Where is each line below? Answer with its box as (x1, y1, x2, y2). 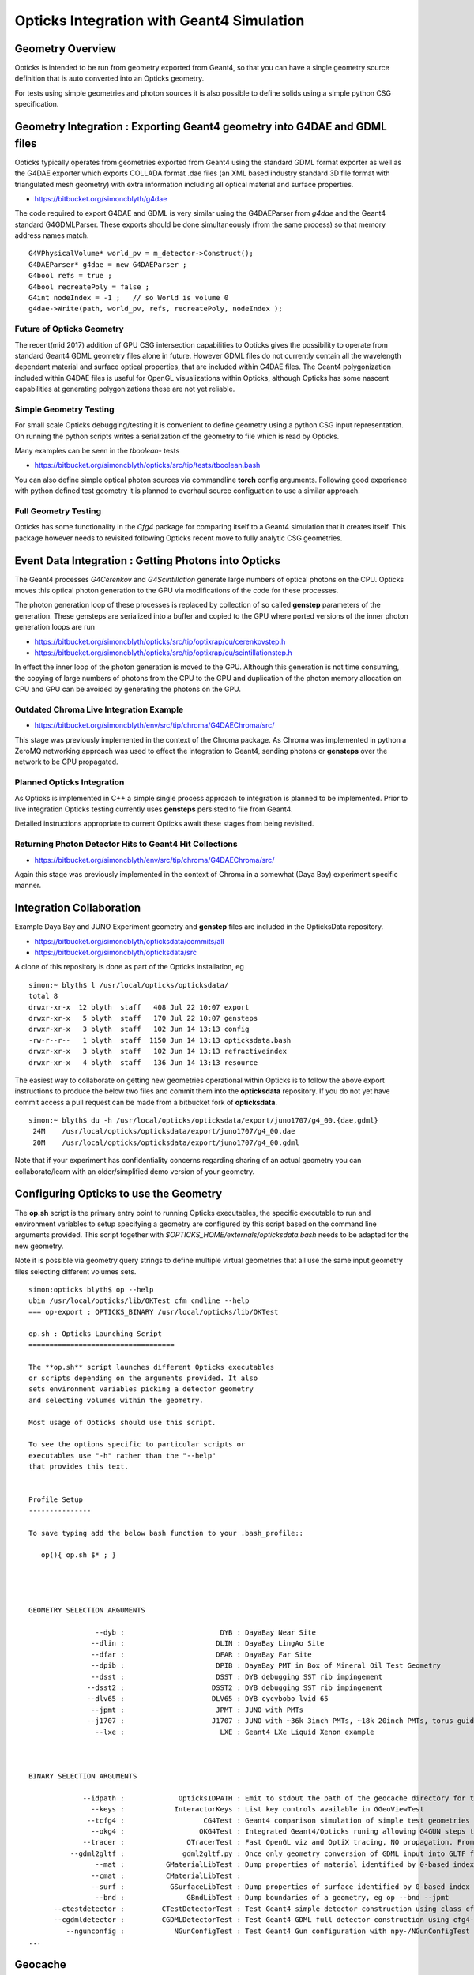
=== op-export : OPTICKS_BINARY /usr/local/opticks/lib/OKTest (28, 1307, 279, 1316)
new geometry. (14, 1241, 64, 1251)
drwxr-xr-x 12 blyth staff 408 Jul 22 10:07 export (28, 1003, 250, 1011)
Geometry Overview (14, 42, 117, 55)
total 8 (28, 991, 58, 1001)
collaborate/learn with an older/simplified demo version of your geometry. (14, 1166, 255, 1176)
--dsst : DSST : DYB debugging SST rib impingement (91, 1672, 383, 1681)
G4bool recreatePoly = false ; (28, 282, 150, 292)
